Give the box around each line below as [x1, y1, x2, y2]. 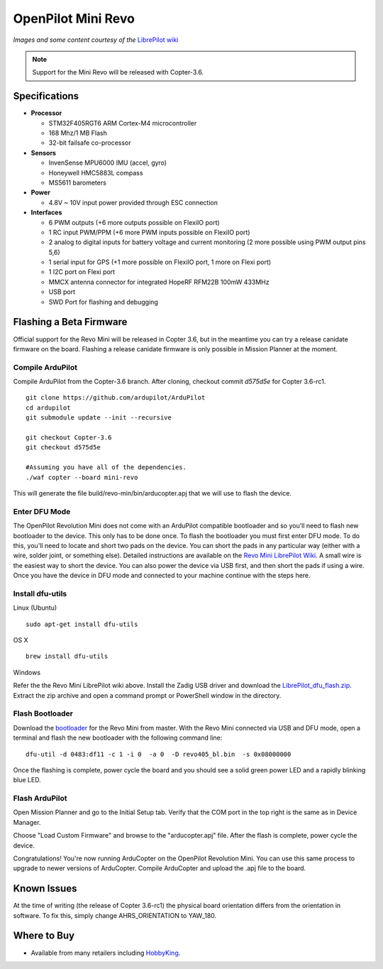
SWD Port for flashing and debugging [48, 297, 159, 306]
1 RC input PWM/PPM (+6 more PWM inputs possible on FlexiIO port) [48, 228, 251, 236]
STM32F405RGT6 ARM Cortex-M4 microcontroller [48, 119, 197, 127]
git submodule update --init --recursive [26, 414, 172, 422]
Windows [13, 668, 41, 677]
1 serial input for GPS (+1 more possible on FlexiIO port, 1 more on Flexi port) [48, 258, 272, 266]
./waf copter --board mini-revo [26, 473, 138, 481]
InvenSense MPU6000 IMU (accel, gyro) [48, 158, 167, 167]
